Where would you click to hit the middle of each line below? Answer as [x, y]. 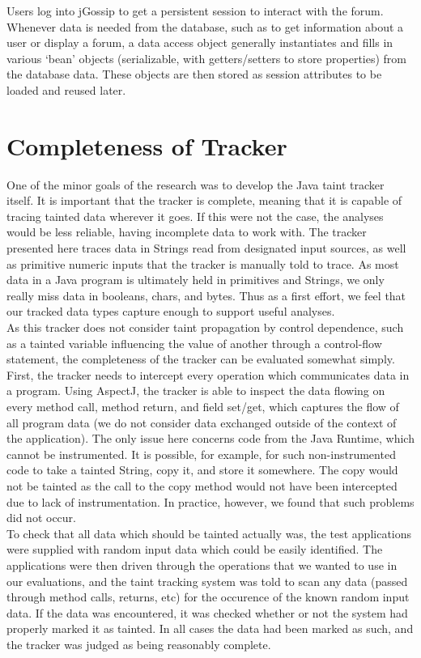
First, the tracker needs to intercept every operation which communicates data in [208, 374]
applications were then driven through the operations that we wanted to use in [202, 565]
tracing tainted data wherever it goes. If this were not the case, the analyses [195, 216]
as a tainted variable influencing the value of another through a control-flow [194, 343]
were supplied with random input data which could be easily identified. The [195, 549]
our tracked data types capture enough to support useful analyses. [171, 311]
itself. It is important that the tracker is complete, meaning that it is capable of [204, 200]
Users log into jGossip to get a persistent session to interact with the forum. [195, 11]
